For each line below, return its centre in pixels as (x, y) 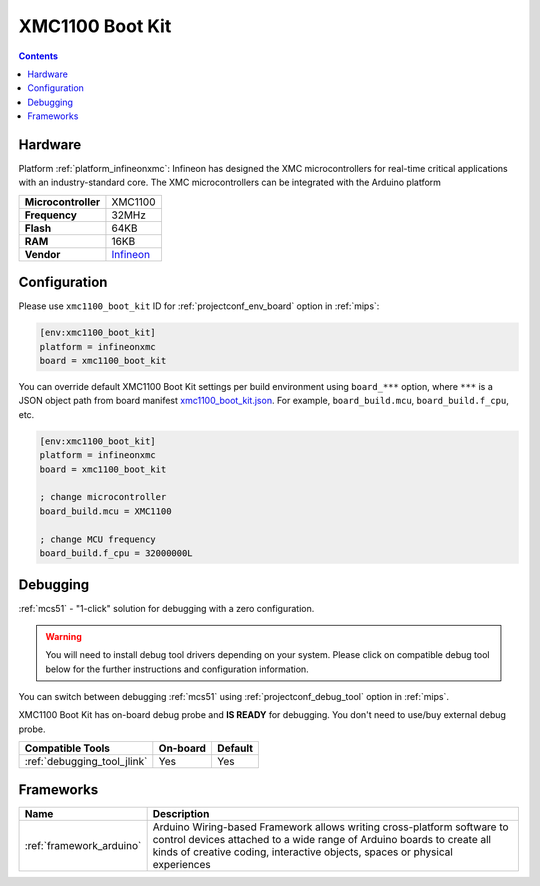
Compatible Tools (67, 748)
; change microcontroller (103, 497)
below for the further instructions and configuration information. (177, 669)
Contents (38, 56)
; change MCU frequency (98, 539)
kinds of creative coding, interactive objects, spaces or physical (303, 852)
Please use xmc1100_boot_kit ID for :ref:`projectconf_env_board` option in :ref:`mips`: (199, 306)
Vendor (42, 254)
